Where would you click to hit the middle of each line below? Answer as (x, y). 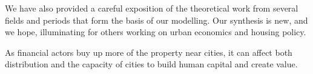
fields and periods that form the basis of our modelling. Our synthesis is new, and (156, 20)
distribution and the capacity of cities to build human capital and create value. (151, 64)
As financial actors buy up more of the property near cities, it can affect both (149, 52)
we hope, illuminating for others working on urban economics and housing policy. (156, 32)
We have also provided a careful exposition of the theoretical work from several (152, 8)
